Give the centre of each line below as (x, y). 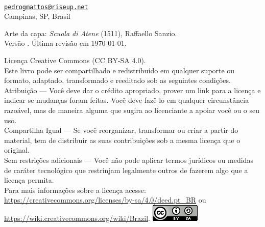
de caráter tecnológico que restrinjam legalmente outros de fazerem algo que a (126, 170)
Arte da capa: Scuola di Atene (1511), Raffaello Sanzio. (91, 33)
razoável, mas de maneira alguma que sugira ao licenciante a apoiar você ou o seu (132, 110)
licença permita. (29, 180)
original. (17, 150)
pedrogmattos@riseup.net (46, 7)
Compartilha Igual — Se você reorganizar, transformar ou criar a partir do (121, 130)
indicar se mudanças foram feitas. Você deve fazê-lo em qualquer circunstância (127, 100)
